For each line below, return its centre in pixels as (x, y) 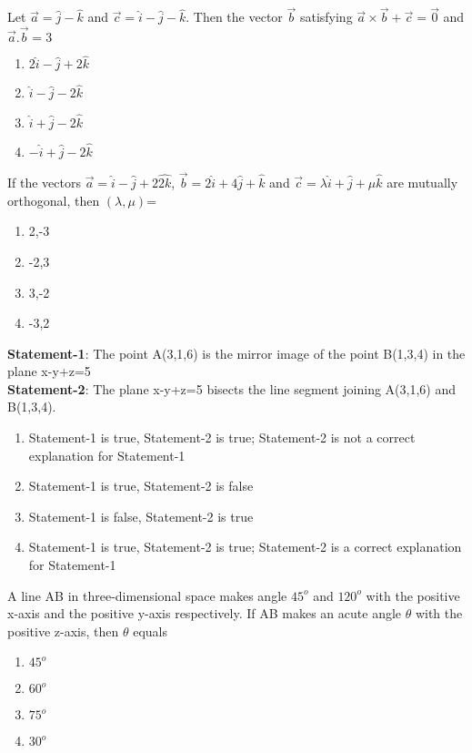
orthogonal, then (54, 200)
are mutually (422, 183)
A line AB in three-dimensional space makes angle (147, 595)
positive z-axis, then (63, 631)
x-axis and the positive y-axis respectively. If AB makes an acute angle (205, 613)
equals (150, 631)
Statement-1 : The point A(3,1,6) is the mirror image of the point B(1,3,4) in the (236, 353)
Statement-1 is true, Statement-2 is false (141, 486)
